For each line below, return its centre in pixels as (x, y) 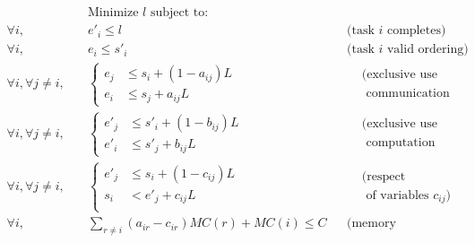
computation (401, 143)
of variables (397, 195)
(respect (384, 176)
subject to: (179, 13)
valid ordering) (427, 50)
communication (408, 93)
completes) (416, 31)
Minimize (113, 13)
